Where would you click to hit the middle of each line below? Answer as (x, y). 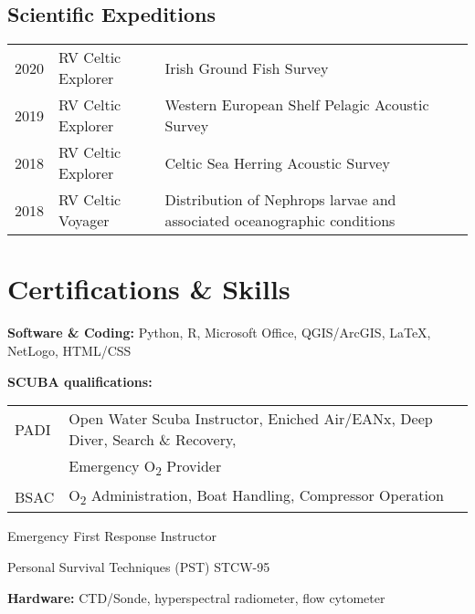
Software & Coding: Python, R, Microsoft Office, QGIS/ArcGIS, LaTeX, (219, 333)
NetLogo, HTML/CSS (69, 350)
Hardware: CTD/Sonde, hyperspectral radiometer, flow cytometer (196, 597)
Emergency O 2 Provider (145, 468)
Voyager (84, 221)
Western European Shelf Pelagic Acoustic (297, 105)
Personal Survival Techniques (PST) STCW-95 (139, 567)
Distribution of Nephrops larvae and (280, 200)
